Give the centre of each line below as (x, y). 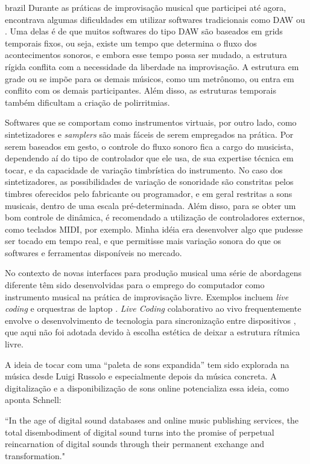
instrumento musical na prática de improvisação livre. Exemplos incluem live (147, 296)
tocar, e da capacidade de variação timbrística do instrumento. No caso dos (144, 169)
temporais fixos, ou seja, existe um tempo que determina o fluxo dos (131, 43)
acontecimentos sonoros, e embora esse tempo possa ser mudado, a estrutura (146, 55)
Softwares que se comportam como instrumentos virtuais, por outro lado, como (151, 122)
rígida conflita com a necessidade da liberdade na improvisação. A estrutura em (152, 66)
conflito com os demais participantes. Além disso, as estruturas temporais (141, 90)
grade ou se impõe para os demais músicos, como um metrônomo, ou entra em (150, 78)
